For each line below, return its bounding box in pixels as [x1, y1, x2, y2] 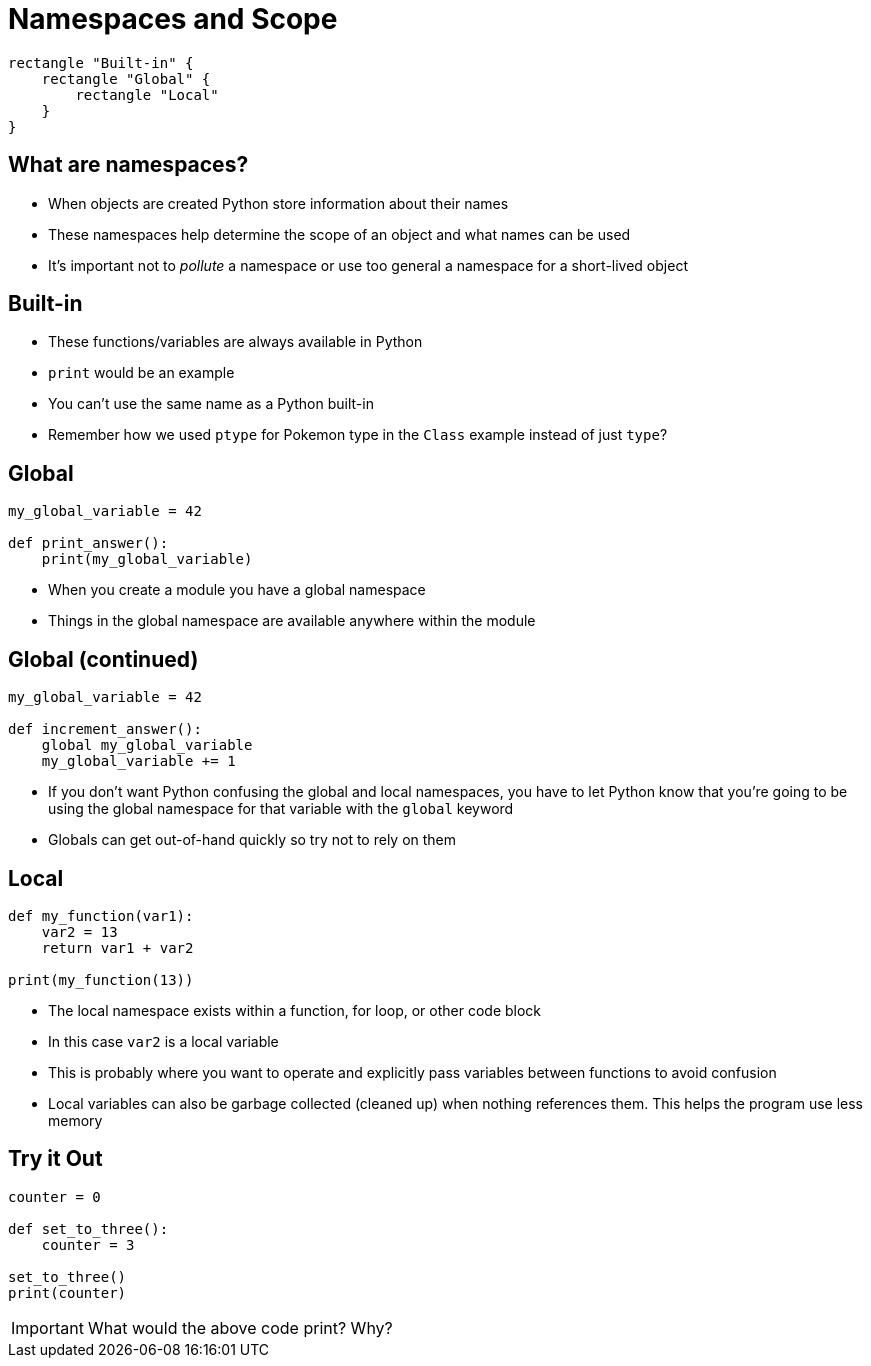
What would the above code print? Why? [87, 1317, 393, 1338]
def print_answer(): [8, 535, 169, 552]
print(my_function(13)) [8, 971, 194, 988]
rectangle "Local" [75, 86, 219, 103]
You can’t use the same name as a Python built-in [48, 395, 374, 413]
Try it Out [8, 1146, 103, 1172]
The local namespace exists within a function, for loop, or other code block [48, 1001, 542, 1019]
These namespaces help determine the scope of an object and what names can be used [48, 225, 631, 243]
